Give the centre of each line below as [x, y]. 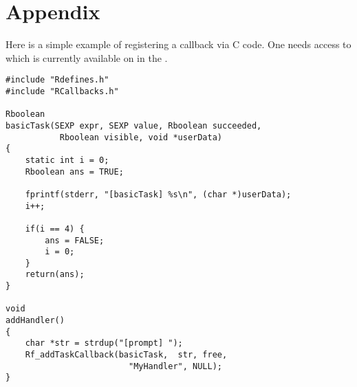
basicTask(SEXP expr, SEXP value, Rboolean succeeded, [134, 125]
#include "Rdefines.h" [57, 80]
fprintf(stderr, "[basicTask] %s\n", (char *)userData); [158, 194]
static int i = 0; [67, 160]
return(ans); [55, 275]
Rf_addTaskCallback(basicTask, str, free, [126, 355]
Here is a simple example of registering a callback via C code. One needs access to [178, 44]
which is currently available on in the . [87, 57]
